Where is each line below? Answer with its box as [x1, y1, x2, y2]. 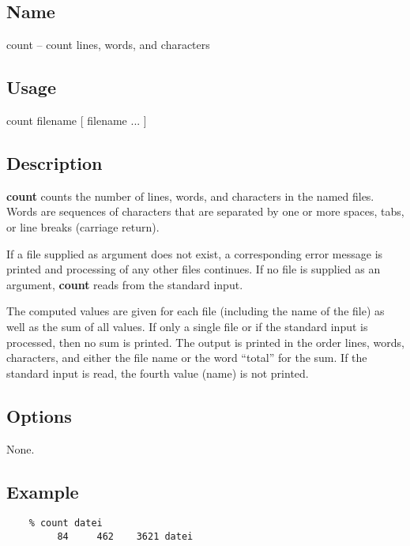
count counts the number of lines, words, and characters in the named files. [6, 187, 374, 204]
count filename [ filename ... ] [6, 112, 147, 128]
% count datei [28, 518, 103, 529]
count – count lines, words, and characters [6, 36, 210, 53]
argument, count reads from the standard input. [6, 276, 243, 292]
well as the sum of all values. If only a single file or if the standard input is [6, 318, 368, 334]
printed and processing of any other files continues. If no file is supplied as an [6, 261, 381, 277]
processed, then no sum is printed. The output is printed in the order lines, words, [6, 333, 405, 350]
